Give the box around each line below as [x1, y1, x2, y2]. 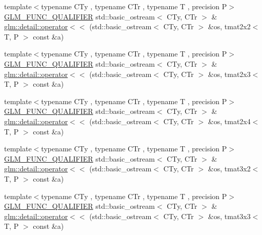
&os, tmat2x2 [208, 21, 251, 32]
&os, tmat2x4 [208, 115, 251, 126]
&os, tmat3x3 [208, 210, 251, 221]
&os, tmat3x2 [208, 163, 251, 174]
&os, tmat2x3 [208, 68, 251, 79]
